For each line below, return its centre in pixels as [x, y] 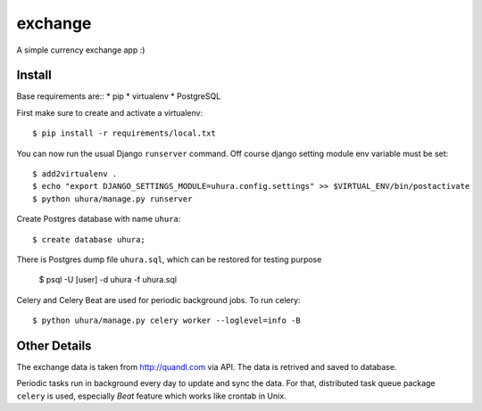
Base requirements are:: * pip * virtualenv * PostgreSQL [119, 96]
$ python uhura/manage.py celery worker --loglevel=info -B [166, 321]
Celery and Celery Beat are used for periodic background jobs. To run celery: [158, 300]
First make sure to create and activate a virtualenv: [110, 112]
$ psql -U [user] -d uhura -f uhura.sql [108, 280]
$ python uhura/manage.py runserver [112, 199]
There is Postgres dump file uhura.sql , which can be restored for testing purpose [169, 259]
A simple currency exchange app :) [81, 50]
